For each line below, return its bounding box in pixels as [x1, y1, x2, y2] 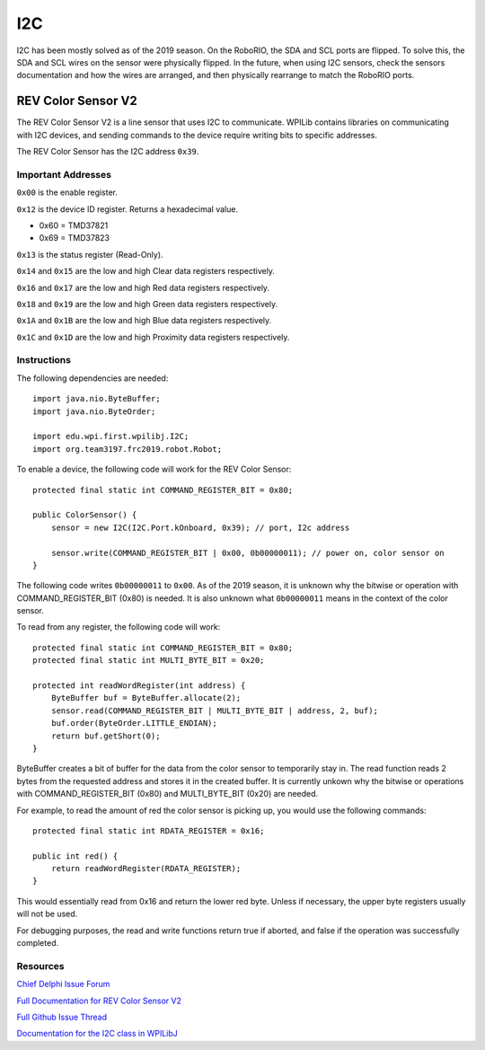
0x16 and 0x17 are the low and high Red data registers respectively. [16, 282, 269, 293]
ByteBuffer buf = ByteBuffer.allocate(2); [50, 693, 242, 703]
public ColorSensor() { [32, 510, 137, 520]
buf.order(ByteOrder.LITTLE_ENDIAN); [50, 719, 217, 728]
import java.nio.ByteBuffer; [32, 393, 161, 404]
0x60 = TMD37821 [39, 220, 109, 231]
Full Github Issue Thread [16, 1011, 108, 1022]
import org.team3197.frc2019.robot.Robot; [32, 444, 223, 454]
